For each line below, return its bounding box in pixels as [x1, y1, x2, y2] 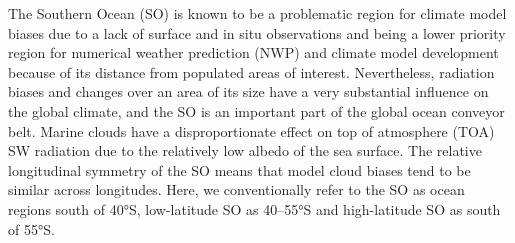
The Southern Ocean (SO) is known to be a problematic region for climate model [8, 3, 507, 23]
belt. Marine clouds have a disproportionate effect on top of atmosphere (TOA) [8, 120, 495, 141]
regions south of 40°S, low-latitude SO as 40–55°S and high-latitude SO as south [8, 198, 501, 219]
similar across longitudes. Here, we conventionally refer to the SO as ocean [8, 179, 465, 200]
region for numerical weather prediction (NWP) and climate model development [8, 42, 499, 63]
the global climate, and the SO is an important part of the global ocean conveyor [8, 100, 505, 121]
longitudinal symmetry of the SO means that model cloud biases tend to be [8, 159, 471, 180]
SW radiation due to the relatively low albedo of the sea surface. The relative [8, 140, 482, 161]
